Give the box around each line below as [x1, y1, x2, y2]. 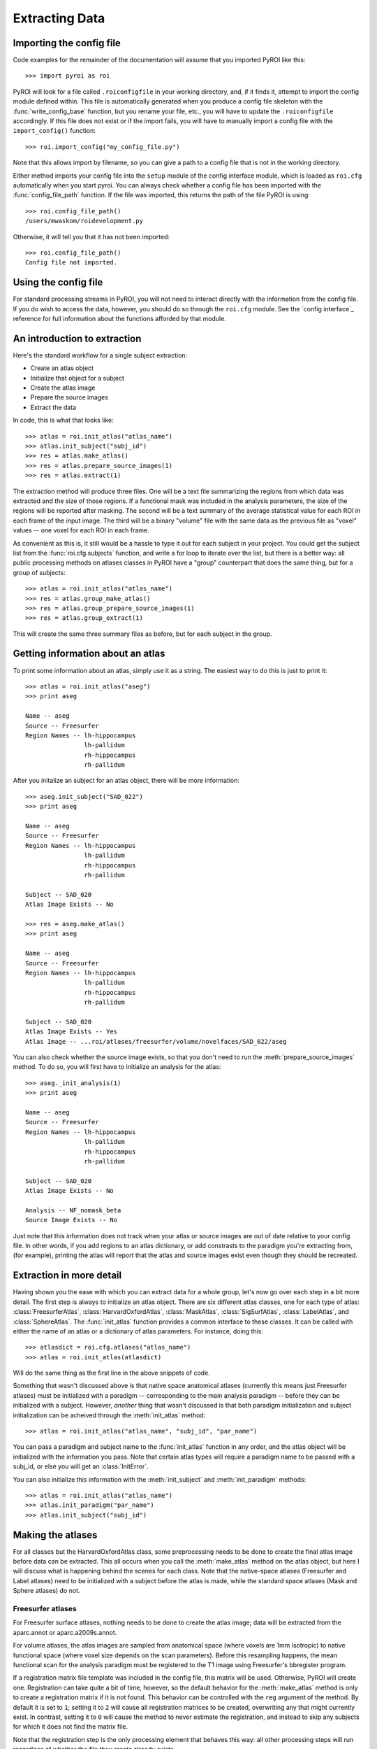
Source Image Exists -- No [25, 1216, 118, 1224]
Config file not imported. [25, 259, 118, 267]
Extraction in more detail [13, 1270, 122, 1282]
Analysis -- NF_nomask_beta [25, 1206, 121, 1214]
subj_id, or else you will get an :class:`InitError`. [13, 1462, 149, 1471]
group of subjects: [13, 568, 66, 576]
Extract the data [30, 403, 77, 411]
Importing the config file [13, 37, 121, 49]
